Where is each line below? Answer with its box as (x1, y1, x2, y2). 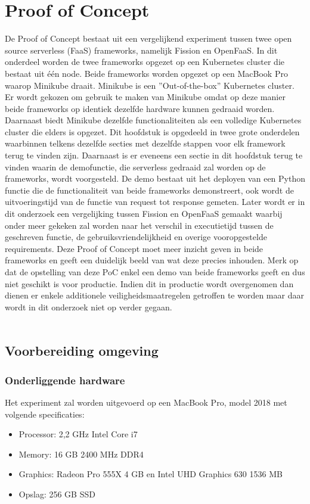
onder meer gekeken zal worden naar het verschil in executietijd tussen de (5, 219, 274, 231)
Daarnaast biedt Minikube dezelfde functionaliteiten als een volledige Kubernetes (5, 114, 302, 126)
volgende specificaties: (5, 407, 85, 420)
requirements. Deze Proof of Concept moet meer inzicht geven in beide (5, 242, 263, 254)
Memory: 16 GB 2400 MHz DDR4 (18, 447, 144, 460)
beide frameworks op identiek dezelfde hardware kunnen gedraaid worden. (5, 102, 275, 114)
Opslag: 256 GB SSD (18, 487, 95, 500)
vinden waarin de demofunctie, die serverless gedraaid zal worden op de (5, 160, 266, 173)
